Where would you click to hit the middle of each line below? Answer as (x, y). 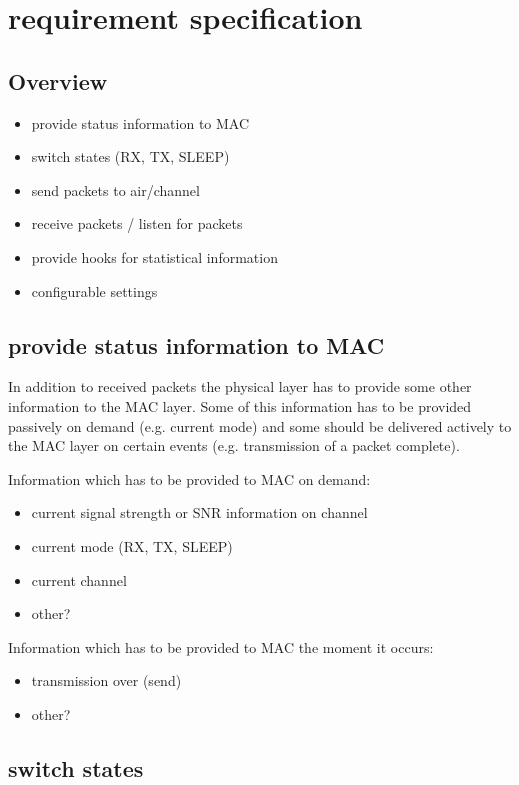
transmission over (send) (106, 680)
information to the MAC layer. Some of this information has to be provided (240, 405)
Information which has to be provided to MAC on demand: (189, 478)
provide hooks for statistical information (154, 256)
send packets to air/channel (115, 189)
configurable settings (94, 290)
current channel (79, 579)
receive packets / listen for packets (137, 223)
